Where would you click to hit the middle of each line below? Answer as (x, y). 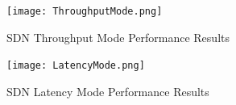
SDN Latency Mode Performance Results (108, 91)
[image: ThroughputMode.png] (85, 11)
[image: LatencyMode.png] (76, 66)
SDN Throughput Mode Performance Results (118, 37)
